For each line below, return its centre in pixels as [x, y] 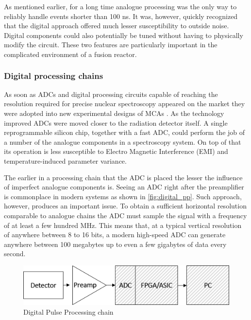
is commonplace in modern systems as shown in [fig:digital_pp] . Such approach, [123, 196]
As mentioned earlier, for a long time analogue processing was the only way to [120, 6]
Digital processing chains [54, 76]
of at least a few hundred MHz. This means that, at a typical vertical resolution [123, 225]
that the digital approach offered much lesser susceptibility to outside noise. [117, 26]
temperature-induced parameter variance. [65, 160]
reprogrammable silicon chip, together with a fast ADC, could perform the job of [125, 132]
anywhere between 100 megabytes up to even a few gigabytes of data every [115, 244]
